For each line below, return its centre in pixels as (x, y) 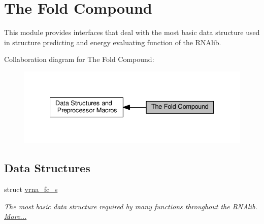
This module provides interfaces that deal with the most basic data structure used (132, 32)
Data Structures (47, 168)
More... (15, 216)
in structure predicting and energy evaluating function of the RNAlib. (113, 42)
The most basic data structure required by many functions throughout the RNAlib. (131, 206)
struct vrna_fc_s (31, 189)
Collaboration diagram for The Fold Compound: (79, 59)
